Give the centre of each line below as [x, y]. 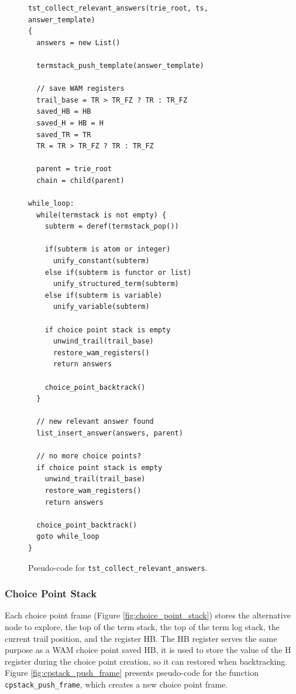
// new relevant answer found [95, 422]
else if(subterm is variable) [104, 295]
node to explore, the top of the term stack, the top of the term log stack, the [142, 626]
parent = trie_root [74, 169]
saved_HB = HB [64, 112]
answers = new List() [78, 42]
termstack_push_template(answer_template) [120, 65]
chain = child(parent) [80, 180]
